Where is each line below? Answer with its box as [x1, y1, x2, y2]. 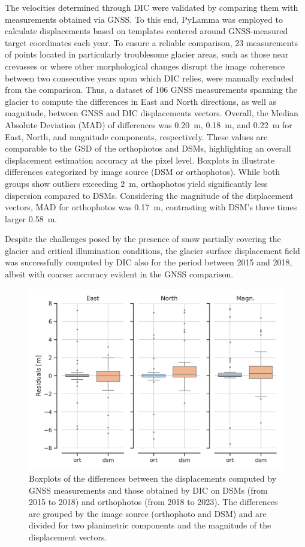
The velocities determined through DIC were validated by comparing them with [5, 1, 298, 13]
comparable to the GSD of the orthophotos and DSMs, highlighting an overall [5, 142, 291, 155]
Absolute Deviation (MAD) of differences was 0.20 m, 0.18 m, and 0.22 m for [5, 118, 292, 131]
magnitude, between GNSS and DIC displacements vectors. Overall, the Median [5, 107, 298, 119]
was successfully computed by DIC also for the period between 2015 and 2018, [5, 256, 292, 268]
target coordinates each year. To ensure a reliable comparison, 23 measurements [5, 36, 298, 49]
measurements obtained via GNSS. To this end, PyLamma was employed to [5, 13, 283, 25]
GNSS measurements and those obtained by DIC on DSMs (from [29, 483, 268, 496]
